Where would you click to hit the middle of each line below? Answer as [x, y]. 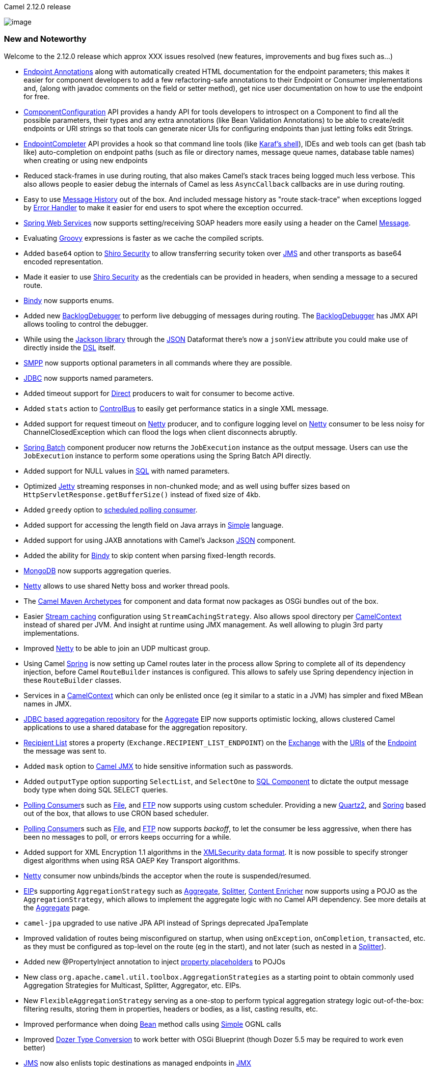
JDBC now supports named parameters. [89, 378]
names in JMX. [48, 704]
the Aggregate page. [57, 907]
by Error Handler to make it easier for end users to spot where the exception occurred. [163, 207]
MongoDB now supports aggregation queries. [97, 570]
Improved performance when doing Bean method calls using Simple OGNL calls [152, 1024]
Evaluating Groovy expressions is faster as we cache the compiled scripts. [144, 238]
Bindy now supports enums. [69, 300]
